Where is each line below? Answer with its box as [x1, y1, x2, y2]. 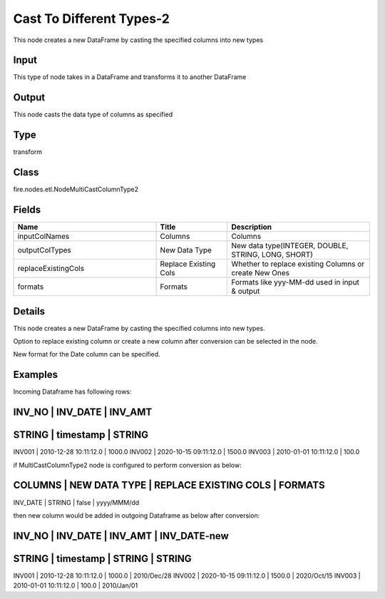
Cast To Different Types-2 [13, 11, 170, 26]
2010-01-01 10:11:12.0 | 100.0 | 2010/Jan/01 [13, 581, 138, 590]
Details [13, 305, 46, 317]
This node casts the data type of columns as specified [13, 111, 173, 119]
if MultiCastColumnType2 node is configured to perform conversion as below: [13, 461, 242, 469]
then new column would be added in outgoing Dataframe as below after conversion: [13, 511, 260, 520]
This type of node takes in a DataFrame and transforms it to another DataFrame [13, 73, 247, 81]
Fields [13, 203, 41, 215]
